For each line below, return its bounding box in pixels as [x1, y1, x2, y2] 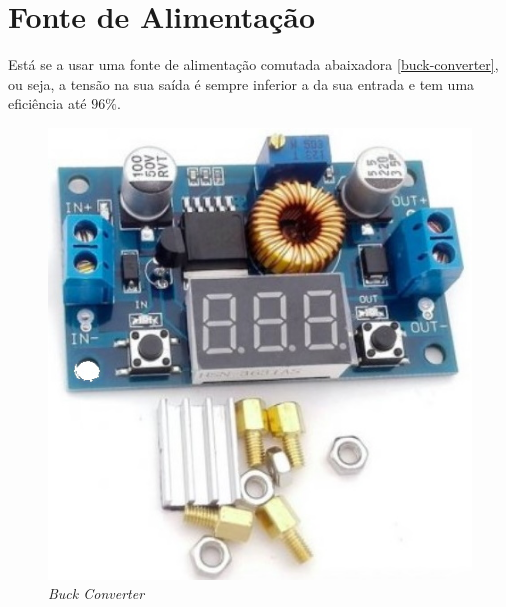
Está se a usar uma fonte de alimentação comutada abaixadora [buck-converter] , [8, 54, 499, 75]
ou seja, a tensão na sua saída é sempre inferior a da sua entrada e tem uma [8, 73, 475, 94]
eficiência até [8, 93, 87, 114]
